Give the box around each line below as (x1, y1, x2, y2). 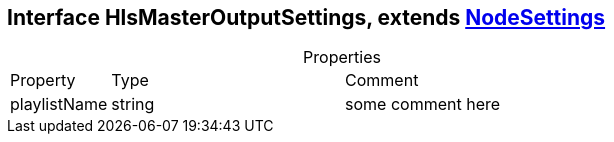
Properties (303, 47, 381, 68)
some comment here (345, 94, 501, 115)
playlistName (10, 94, 108, 115)
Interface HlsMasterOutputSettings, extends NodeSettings (7, 5, 606, 30)
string (111, 94, 155, 115)
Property (10, 70, 76, 91)
